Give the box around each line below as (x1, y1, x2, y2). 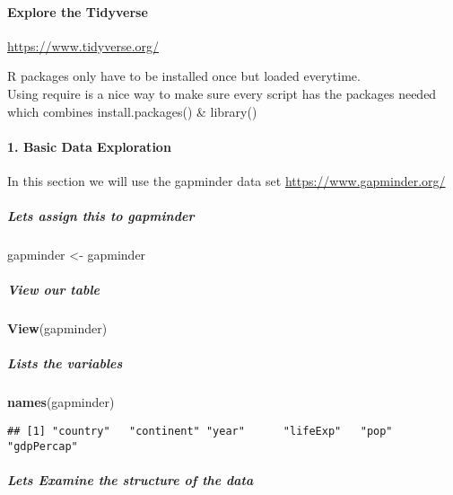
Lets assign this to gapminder (7, 207, 195, 225)
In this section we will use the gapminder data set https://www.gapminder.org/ (7, 171, 446, 190)
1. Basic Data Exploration (7, 137, 171, 155)
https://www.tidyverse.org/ (7, 36, 160, 55)
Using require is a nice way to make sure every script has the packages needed (7, 84, 437, 102)
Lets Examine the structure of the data (7, 470, 254, 489)
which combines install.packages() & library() (7, 102, 257, 120)
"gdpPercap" (7, 439, 78, 453)
